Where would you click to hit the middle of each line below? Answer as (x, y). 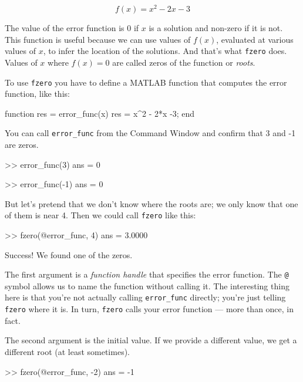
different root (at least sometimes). (67, 351)
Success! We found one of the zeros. (69, 254)
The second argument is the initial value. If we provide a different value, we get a (151, 340)
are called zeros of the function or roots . (184, 62)
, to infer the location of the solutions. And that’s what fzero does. (165, 51)
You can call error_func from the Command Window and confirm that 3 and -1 (150, 133)
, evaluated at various (255, 39)
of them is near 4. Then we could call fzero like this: (100, 215)
